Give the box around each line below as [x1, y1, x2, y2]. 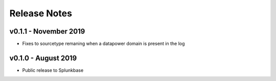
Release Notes [9, 8, 73, 19]
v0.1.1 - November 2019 [9, 27, 85, 36]
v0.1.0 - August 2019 [9, 53, 77, 62]
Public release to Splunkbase [22, 67, 84, 73]
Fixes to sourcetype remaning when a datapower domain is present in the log [22, 41, 185, 47]
